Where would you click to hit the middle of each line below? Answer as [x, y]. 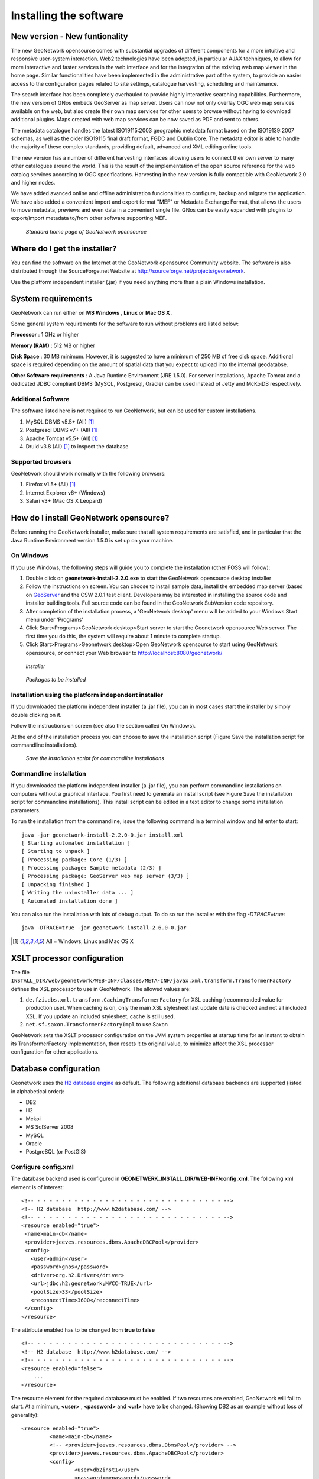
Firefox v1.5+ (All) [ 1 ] [51, 485]
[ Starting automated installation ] [76, 843]
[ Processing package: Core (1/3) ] [74, 860]
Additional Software [40, 399]
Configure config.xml [42, 1167]
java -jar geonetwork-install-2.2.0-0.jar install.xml [102, 835]
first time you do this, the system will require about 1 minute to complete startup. [123, 636]
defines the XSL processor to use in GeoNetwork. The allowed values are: [101, 989]
